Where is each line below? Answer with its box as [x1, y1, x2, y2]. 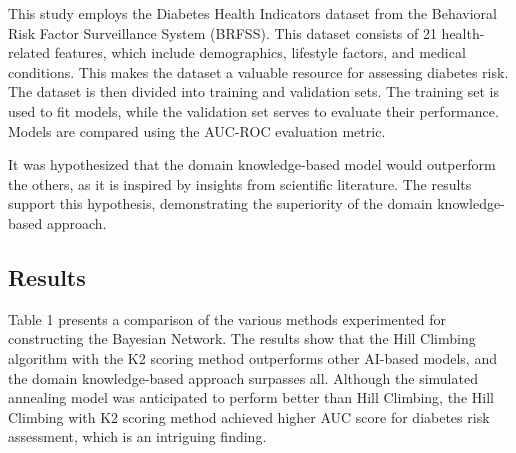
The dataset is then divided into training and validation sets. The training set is [8, 81, 499, 102]
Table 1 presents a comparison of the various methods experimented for [8, 308, 447, 329]
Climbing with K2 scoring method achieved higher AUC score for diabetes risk [8, 406, 490, 427]
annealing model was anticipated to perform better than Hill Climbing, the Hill [8, 387, 494, 408]
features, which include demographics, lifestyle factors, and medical [54, 42, 466, 63]
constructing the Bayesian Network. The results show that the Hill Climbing [8, 328, 476, 349]
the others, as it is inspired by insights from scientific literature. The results [8, 173, 472, 194]
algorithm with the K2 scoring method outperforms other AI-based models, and [8, 347, 497, 368]
